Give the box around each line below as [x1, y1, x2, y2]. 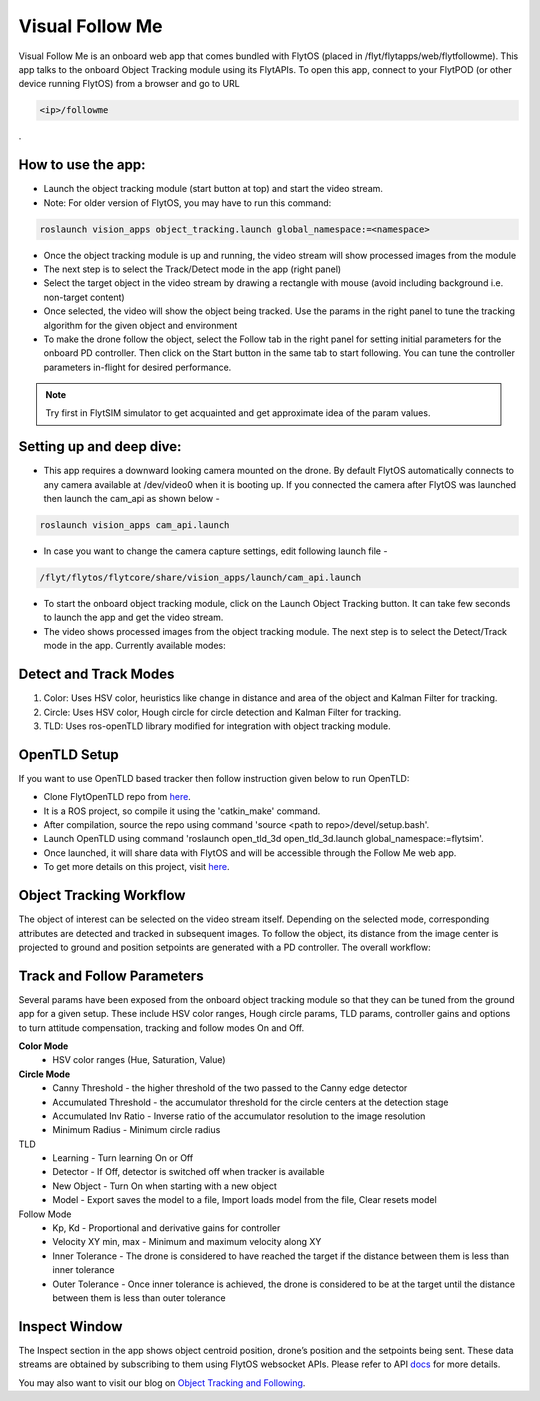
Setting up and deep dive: [18, 438, 182, 455]
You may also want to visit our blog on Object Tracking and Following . [18, 1376, 306, 1389]
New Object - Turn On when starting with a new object [52, 1180, 277, 1192]
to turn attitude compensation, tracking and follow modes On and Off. [18, 1021, 305, 1034]
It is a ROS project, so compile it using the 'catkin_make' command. [43, 805, 321, 817]
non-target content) [43, 291, 125, 303]
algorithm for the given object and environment [43, 319, 238, 331]
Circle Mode [18, 1068, 70, 1080]
